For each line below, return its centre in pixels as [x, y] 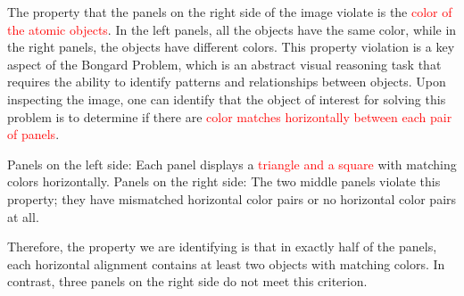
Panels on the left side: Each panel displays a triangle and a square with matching [232, 164]
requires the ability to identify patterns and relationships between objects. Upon [227, 82]
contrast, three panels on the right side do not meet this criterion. [187, 281]
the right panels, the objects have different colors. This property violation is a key [231, 47]
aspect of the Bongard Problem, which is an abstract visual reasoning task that [224, 64]
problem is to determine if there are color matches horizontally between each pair [230, 116]
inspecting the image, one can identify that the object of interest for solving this [227, 99]
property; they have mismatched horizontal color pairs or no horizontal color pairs [232, 198]
